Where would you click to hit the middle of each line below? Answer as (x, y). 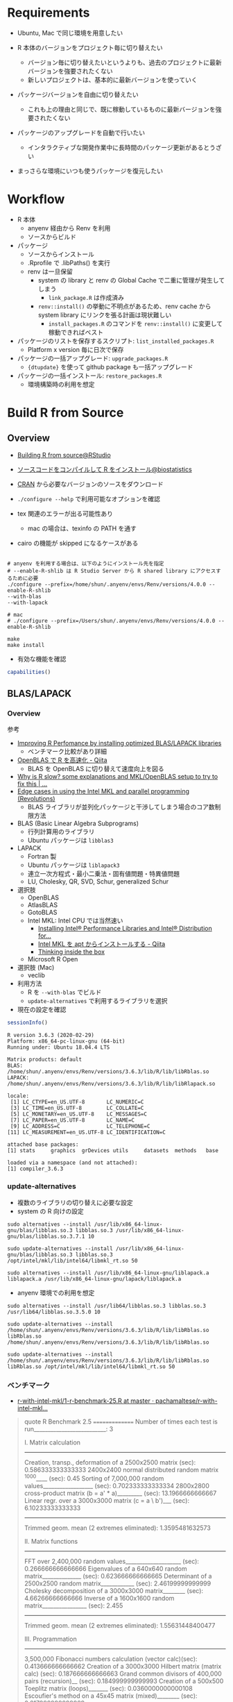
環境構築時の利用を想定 (61, 384)
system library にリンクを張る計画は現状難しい (105, 314)
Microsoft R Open (53, 959)
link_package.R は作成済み (86, 297)
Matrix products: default (44, 1060)
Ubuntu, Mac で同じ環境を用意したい (70, 33)
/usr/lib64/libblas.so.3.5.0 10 (54, 1312)
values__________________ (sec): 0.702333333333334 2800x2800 (116, 1485)
